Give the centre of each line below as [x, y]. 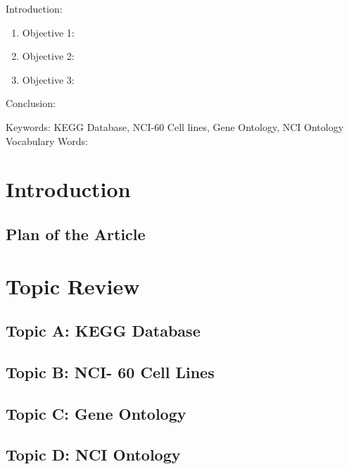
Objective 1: [48, 32]
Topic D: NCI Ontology [93, 455]
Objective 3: [48, 79]
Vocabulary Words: [47, 140]
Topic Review [73, 286]
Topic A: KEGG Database [103, 331]
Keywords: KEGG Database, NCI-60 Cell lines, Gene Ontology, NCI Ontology [175, 126]
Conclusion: [31, 103]
